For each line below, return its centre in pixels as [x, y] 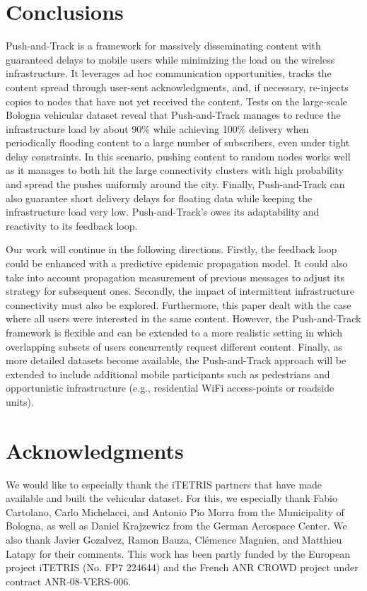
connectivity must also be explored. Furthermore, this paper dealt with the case [179, 304]
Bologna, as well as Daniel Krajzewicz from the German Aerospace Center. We [176, 526]
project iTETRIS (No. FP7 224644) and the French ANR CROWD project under [182, 567]
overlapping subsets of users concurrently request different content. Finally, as [174, 346]
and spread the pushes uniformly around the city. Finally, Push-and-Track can [175, 184]
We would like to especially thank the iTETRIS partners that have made [164, 484]
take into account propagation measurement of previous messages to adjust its [175, 277]
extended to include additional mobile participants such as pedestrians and [168, 374]
